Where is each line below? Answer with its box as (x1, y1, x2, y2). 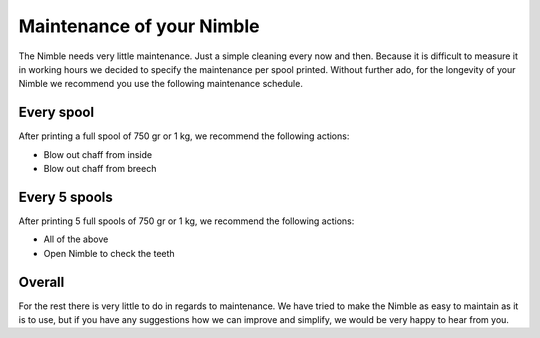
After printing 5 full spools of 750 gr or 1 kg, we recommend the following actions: (18, 215, 355, 227)
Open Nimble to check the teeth (43, 247, 175, 259)
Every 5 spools (18, 188, 114, 205)
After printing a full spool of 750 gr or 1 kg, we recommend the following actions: (18, 130, 350, 142)
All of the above (43, 233, 109, 245)
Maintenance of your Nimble (18, 15, 260, 37)
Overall (18, 273, 65, 290)
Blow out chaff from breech (43, 163, 157, 175)
